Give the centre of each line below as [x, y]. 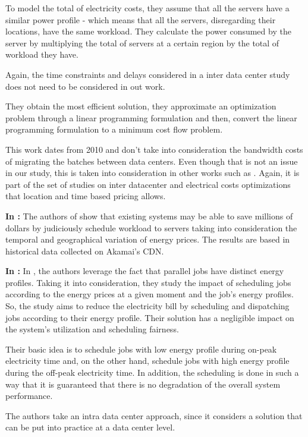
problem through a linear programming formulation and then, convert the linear [151, 117]
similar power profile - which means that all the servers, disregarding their [141, 19]
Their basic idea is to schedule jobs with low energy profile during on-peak [141, 349]
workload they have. [42, 54]
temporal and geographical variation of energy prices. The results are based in [148, 239]
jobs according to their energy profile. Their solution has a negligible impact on [150, 317]
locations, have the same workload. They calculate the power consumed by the [148, 31]
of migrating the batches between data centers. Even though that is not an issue [152, 161]
